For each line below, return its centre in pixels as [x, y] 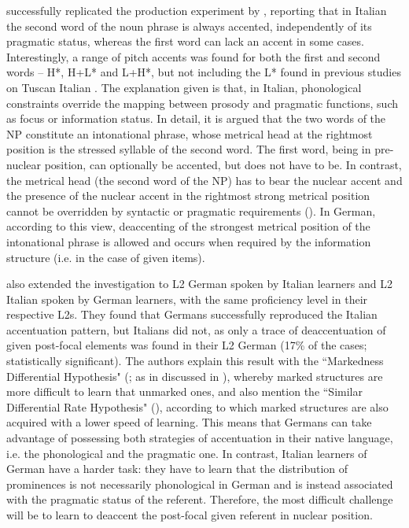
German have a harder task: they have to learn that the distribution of [177, 469]
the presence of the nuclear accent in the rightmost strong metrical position [188, 196]
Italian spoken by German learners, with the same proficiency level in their [187, 299]
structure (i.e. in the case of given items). [106, 257]
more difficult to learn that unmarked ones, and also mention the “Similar [184, 391]
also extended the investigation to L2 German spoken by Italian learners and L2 [199, 284]
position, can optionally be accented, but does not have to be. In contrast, [223, 164]
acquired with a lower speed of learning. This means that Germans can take [189, 422]
